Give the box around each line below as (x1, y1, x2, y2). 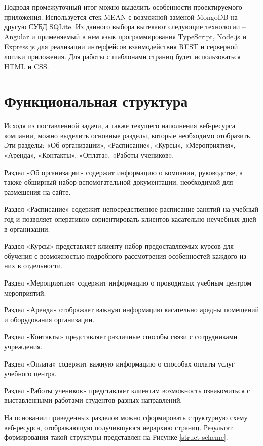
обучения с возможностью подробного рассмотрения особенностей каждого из (4, 250, 246, 261)
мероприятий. (4, 287, 46, 298)
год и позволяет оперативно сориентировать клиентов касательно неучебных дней (4, 214, 256, 224)
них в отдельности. (4, 260, 63, 271)
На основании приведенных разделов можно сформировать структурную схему (4, 412, 248, 422)
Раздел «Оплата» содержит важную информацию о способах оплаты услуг (4, 358, 235, 369)
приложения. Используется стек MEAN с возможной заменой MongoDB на (4, 11, 238, 22)
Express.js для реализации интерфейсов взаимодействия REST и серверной (4, 41, 238, 52)
